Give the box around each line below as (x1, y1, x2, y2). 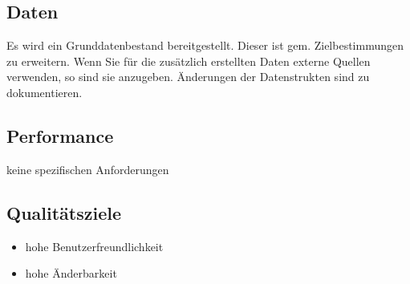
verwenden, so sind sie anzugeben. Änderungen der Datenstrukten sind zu (6, 68, 370, 85)
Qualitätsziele (6, 200, 122, 225)
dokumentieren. (6, 83, 83, 100)
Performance (6, 123, 114, 148)
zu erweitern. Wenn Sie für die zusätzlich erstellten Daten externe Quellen (6, 52, 371, 69)
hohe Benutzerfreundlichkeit (25, 237, 164, 254)
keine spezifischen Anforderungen (6, 160, 169, 177)
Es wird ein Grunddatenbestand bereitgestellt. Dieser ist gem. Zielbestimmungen (6, 37, 404, 54)
